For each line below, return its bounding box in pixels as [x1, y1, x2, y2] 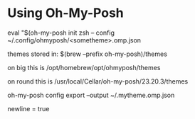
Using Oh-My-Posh [7, 5, 125, 21]
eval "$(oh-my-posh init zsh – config [7, 28, 115, 37]
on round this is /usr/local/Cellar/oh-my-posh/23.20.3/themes [7, 76, 189, 86]
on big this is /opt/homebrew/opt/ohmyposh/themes [7, 63, 161, 72]
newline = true [7, 104, 50, 113]
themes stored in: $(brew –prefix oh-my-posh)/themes [7, 50, 167, 58]
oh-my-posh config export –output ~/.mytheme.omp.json [7, 91, 175, 99]
